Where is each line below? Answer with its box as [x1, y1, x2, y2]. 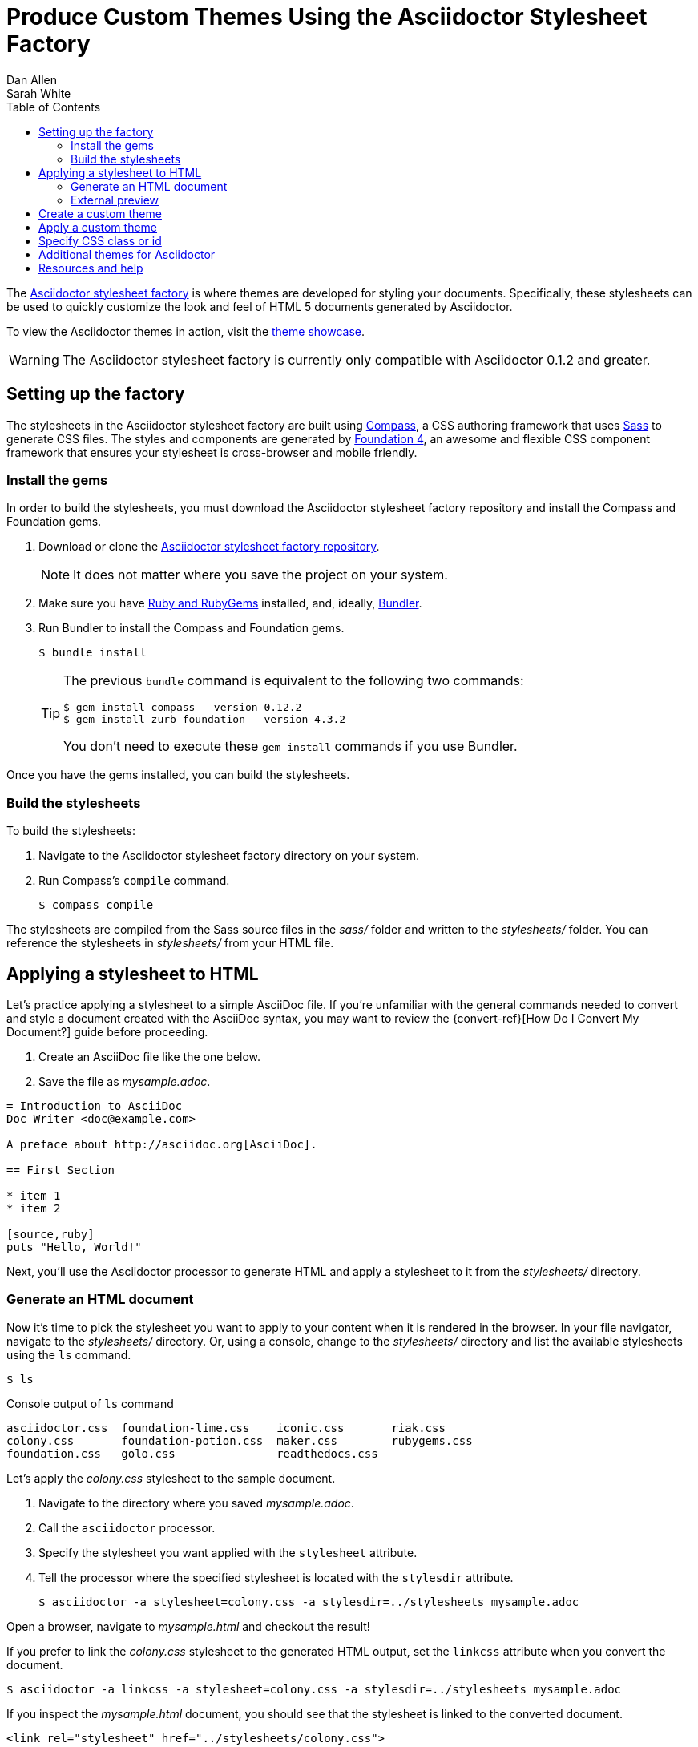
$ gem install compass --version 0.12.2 [63, 701, 302, 714]
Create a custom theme [38, 206, 162, 220]
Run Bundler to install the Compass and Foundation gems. [38, 621, 345, 635]
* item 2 [6, 1201, 61, 1215]
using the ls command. [6, 1347, 131, 1362]
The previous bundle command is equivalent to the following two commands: [63, 672, 524, 689]
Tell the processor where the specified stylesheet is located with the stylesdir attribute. [38, 1570, 514, 1584]
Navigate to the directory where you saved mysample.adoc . [38, 1495, 354, 1510]
